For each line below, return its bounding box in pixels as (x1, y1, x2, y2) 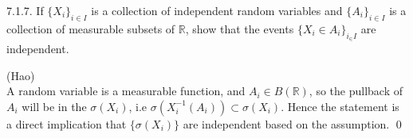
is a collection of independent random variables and (91, 2, 343, 18)
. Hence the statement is (281, 98, 399, 114)
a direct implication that (6, 115, 127, 132)
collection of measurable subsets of (6, 20, 175, 36)
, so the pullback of (309, 82, 403, 99)
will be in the (22, 98, 87, 114)
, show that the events (185, 20, 294, 36)
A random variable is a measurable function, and (6, 82, 246, 99)
